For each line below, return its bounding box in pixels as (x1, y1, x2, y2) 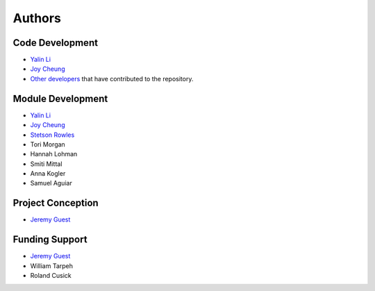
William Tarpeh (30, 261, 73, 270)
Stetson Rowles (30, 131, 75, 139)
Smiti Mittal (30, 160, 62, 168)
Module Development (12, 92, 108, 104)
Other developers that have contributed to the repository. (30, 74, 194, 83)
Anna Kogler (30, 169, 66, 178)
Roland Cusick (30, 272, 72, 280)
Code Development (12, 37, 99, 49)
